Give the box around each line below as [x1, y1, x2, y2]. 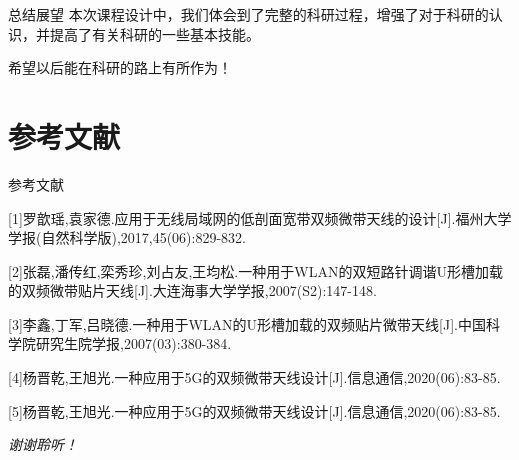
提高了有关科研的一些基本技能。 [49, 23, 260, 44]
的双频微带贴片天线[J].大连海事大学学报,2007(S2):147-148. [8, 280, 377, 301]
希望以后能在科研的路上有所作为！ [8, 57, 232, 78]
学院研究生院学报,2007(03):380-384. [8, 333, 232, 354]
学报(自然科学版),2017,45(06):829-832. [8, 227, 247, 248]
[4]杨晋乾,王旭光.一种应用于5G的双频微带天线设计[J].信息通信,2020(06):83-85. [8, 367, 501, 388]
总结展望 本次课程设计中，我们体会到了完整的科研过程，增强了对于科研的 [8, 4, 489, 24]
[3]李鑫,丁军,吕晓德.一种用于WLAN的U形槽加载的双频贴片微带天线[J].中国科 [8, 313, 500, 334]
